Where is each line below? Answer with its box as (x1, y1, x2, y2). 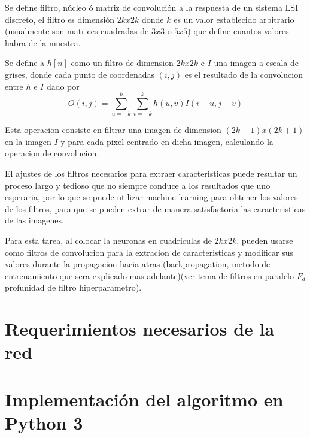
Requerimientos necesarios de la (5, 316, 275, 341)
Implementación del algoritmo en (5, 386, 284, 411)
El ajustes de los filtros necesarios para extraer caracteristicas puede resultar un (5, 167, 297, 180)
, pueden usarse (236, 234, 293, 247)
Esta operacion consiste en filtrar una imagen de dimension (5, 123, 221, 136)
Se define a (5, 56, 45, 69)
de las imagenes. (5, 214, 64, 226)
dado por (46, 80, 80, 92)
